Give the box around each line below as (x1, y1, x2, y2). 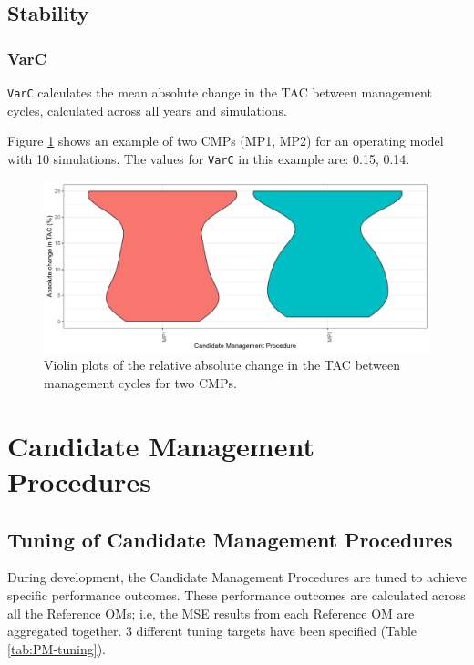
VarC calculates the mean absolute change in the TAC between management (7, 83, 432, 101)
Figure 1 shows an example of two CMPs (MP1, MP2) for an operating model (7, 131, 444, 150)
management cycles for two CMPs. (44, 373, 237, 393)
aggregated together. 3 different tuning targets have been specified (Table (7, 621, 417, 640)
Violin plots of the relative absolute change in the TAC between (44, 355, 401, 374)
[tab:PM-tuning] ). (7, 639, 106, 658)
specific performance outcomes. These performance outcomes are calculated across (7, 586, 466, 605)
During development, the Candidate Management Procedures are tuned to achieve (7, 568, 467, 587)
